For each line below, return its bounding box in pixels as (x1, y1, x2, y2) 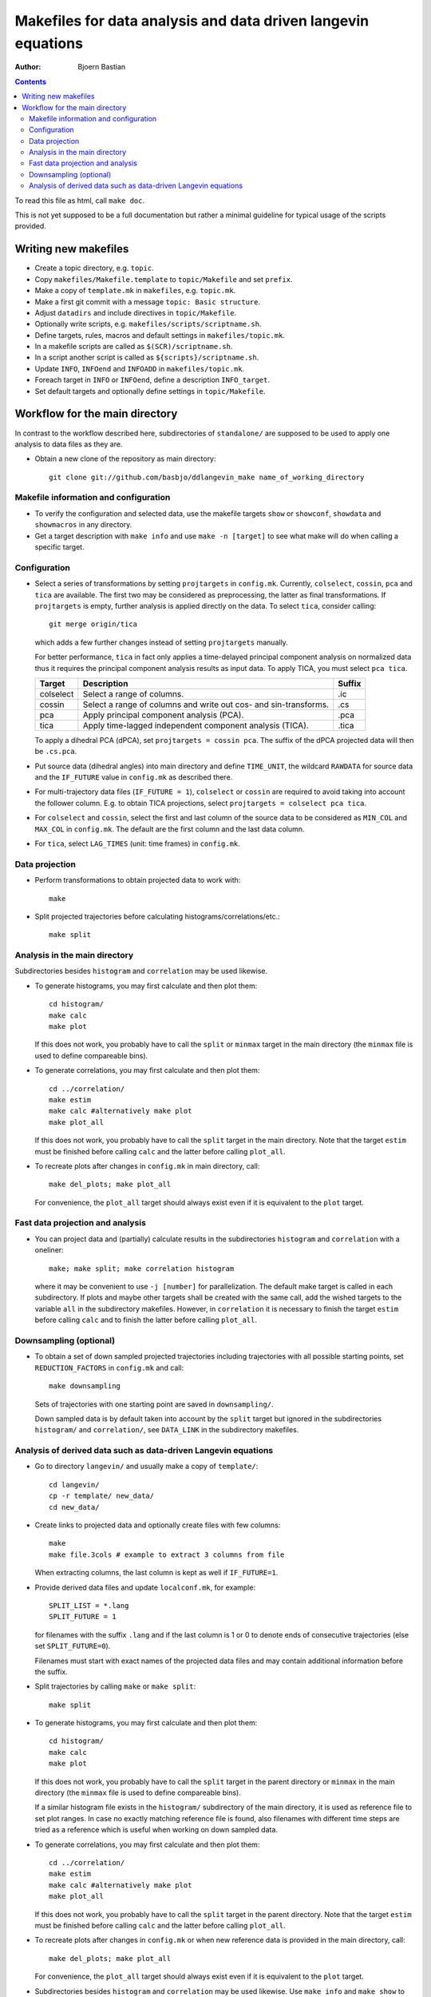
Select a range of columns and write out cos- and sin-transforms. (82, 699, 329, 710)
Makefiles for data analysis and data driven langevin (14, 12, 370, 30)
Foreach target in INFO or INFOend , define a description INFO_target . (34, 375, 271, 385)
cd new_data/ (49, 1503, 100, 1511)
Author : (14, 62, 42, 72)
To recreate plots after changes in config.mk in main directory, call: (34, 1161, 260, 1170)
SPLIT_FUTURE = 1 (49, 1612, 117, 1622)
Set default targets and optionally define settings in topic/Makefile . (34, 386, 267, 395)
